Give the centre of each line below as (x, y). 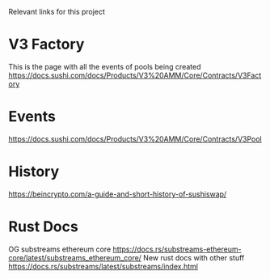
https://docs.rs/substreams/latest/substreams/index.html (103, 266)
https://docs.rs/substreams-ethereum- (177, 249)
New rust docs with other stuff (194, 257)
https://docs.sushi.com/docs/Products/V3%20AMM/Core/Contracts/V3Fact (135, 75)
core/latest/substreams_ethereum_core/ (75, 257)
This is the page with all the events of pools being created (105, 66)
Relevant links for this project (57, 12)
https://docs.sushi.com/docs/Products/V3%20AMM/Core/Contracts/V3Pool (135, 139)
